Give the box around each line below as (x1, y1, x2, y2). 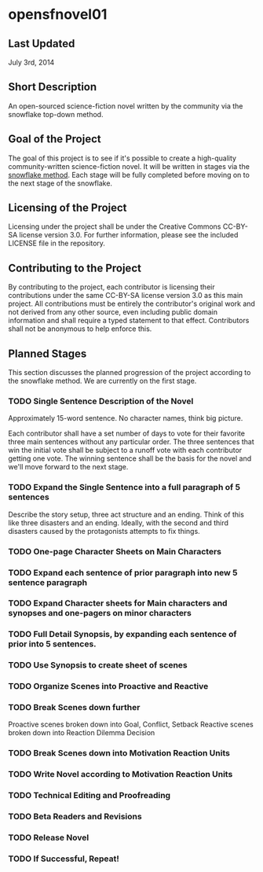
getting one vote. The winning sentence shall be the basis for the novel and (8, 454, 252, 463)
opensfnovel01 (8, 6, 108, 24)
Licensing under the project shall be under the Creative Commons (8, 222, 221, 231)
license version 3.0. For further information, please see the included (19, 230, 239, 240)
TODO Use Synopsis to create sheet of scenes (8, 660, 188, 671)
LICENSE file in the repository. (8, 238, 106, 248)
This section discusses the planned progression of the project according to (8, 368, 251, 377)
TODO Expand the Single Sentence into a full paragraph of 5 (8, 482, 241, 493)
